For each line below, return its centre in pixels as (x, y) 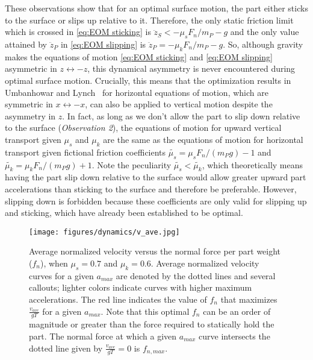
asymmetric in (31, 68)
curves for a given (61, 275)
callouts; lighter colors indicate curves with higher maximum (141, 287)
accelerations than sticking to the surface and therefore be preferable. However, (151, 188)
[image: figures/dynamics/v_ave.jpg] (104, 232)
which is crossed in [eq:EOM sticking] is (78, 32)
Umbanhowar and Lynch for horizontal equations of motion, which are (137, 92)
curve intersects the (234, 336)
